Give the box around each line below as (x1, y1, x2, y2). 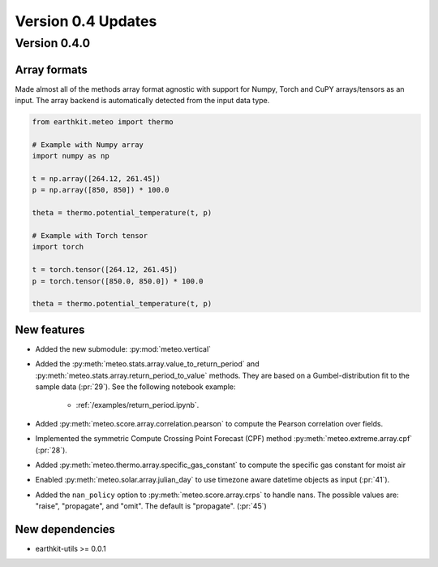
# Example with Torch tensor (32, 232, 148, 240)
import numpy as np (32, 151, 109, 161)
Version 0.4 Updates (15, 12, 157, 30)
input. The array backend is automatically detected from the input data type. (15, 96, 270, 106)
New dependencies (15, 522, 115, 536)
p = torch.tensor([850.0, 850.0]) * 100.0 (32, 276, 204, 286)
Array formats (15, 63, 88, 76)
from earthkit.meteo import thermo (32, 118, 174, 127)
